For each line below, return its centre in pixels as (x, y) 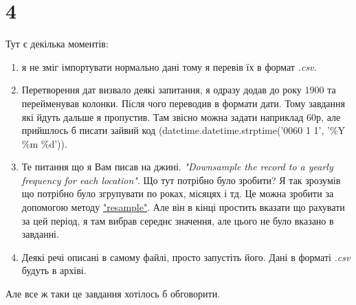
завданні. (40, 234)
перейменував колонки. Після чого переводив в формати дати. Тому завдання (183, 103)
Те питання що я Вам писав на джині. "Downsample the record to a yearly (177, 167)
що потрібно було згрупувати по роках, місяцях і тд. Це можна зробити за (178, 193)
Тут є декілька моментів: (57, 44)
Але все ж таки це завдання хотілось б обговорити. (113, 294)
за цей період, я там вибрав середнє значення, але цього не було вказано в (178, 220)
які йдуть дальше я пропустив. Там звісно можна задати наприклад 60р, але (181, 116)
